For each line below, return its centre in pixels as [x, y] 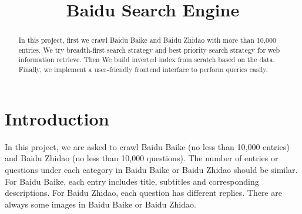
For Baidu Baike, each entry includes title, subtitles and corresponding [132, 181]
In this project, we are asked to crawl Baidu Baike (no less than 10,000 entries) [147, 146]
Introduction [57, 118]
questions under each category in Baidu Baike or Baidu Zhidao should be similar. [151, 169]
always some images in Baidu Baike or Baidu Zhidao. [100, 204]
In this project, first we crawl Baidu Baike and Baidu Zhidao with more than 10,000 [147, 40]
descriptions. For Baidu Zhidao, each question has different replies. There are [143, 193]
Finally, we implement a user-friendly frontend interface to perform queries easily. [143, 69]
